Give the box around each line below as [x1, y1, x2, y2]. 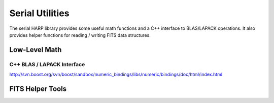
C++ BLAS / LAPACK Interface [9, 61, 85, 68]
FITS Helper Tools [9, 84, 67, 93]
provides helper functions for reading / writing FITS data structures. [9, 32, 151, 38]
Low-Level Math [9, 45, 62, 54]
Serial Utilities [9, 8, 70, 19]
